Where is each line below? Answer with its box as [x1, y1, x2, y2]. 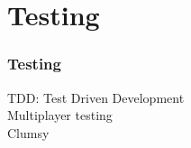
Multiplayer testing [7, 106, 113, 125]
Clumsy [7, 123, 50, 142]
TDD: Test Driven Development [7, 88, 185, 106]
